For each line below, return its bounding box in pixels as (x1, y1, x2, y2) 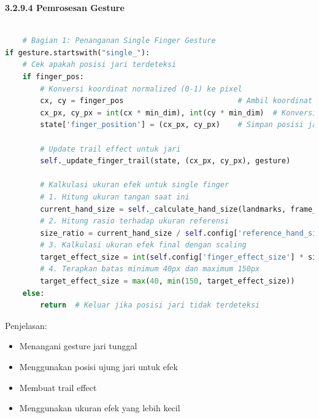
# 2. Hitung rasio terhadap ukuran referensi (40, 217, 229, 226)
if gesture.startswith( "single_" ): (5, 48, 150, 57)
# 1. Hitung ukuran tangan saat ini (40, 192, 190, 201)
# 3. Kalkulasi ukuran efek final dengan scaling (40, 241, 247, 250)
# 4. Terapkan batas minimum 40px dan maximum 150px (40, 265, 260, 274)
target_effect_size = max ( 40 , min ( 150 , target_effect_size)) (40, 277, 295, 286)
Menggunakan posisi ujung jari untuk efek (19, 360, 178, 373)
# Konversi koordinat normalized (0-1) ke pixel (40, 84, 242, 93)
